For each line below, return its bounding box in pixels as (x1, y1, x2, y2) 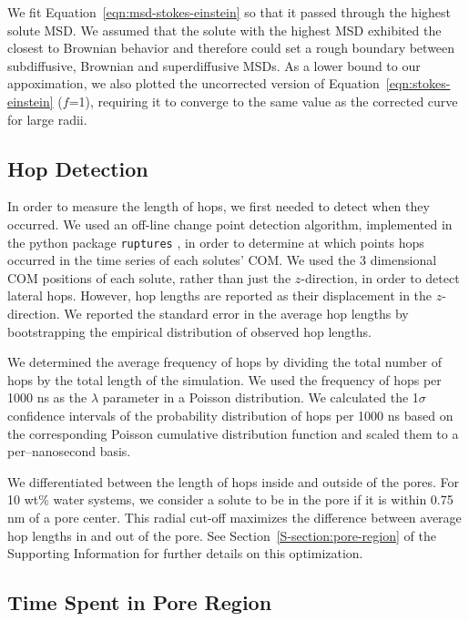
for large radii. (7, 109, 87, 128)
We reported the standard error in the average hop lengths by (64, 303, 409, 322)
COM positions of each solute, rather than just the (7, 268, 291, 287)
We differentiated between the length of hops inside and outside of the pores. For (7, 472, 460, 491)
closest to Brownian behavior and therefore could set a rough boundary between (7, 38, 455, 57)
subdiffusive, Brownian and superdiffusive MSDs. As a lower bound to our (7, 56, 421, 75)
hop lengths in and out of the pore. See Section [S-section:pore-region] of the (7, 525, 436, 545)
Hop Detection (7, 154, 148, 182)
